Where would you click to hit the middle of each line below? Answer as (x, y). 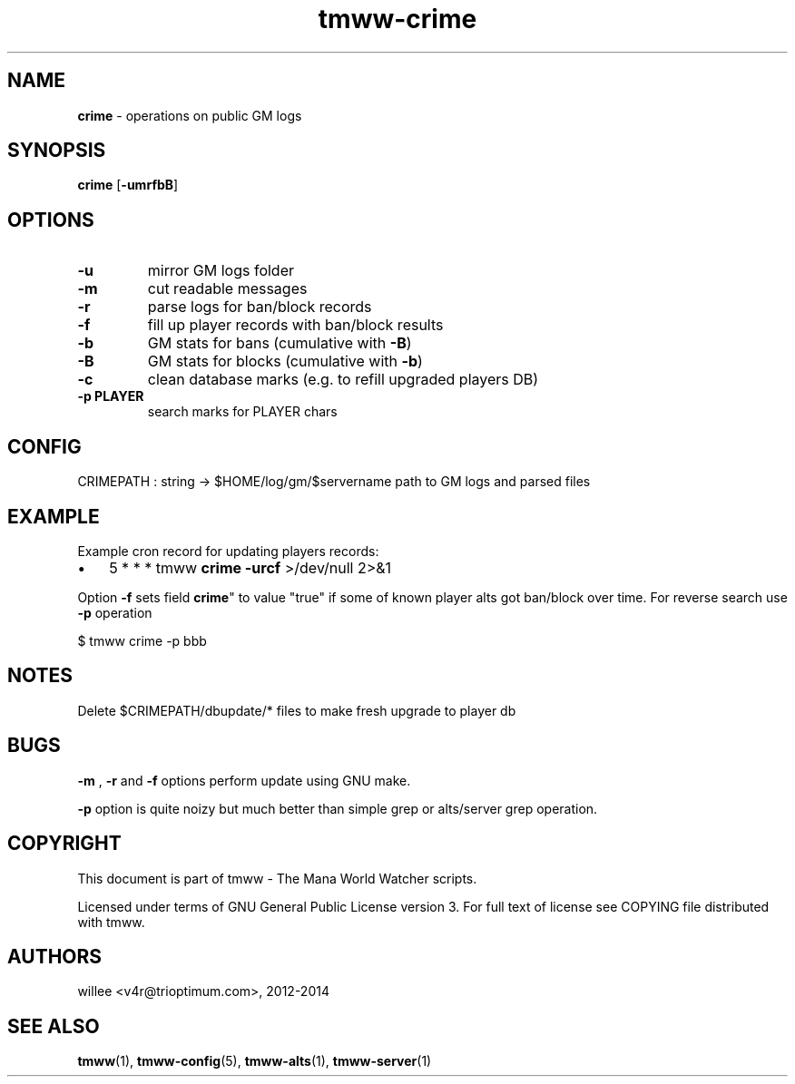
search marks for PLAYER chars (242, 412)
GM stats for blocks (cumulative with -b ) (285, 361)
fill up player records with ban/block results (295, 325)
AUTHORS (55, 956)
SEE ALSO (54, 1026)
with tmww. (111, 922)
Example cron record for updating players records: (228, 551)
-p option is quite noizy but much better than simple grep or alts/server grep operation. (338, 808)
